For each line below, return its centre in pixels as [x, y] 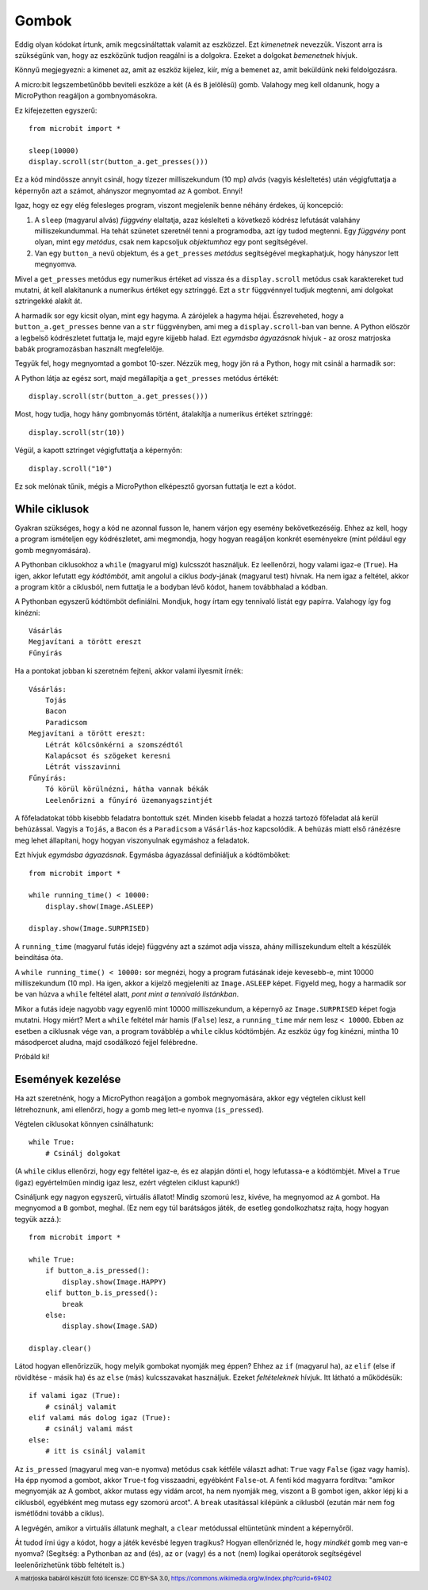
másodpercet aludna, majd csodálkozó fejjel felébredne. [106, 1042]
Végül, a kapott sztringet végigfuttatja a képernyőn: [98, 450]
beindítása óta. [39, 958]
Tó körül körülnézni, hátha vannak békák [127, 789]
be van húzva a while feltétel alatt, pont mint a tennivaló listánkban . [127, 994]
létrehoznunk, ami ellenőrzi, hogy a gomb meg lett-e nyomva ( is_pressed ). [139, 1109]
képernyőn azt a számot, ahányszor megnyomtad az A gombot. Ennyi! [129, 190]
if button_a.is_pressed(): [97, 1271]
